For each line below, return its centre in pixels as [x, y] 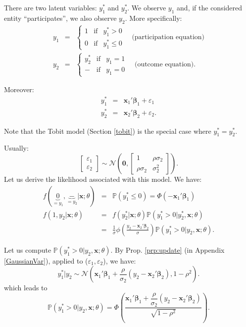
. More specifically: [153, 18]
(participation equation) [168, 37]
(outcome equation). [165, 65]
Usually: [16, 148]
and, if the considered [210, 7]
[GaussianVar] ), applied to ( [46, 260]
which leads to [26, 288]
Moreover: [19, 89]
